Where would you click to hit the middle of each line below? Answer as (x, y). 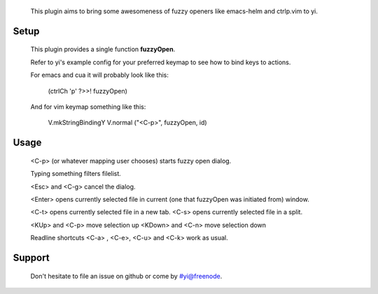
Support (31, 257)
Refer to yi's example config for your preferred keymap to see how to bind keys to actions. (161, 62)
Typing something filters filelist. (76, 174)
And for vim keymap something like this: (88, 106)
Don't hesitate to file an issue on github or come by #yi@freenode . (126, 276)
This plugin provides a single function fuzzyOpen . (103, 50)
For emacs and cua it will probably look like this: (100, 75)
